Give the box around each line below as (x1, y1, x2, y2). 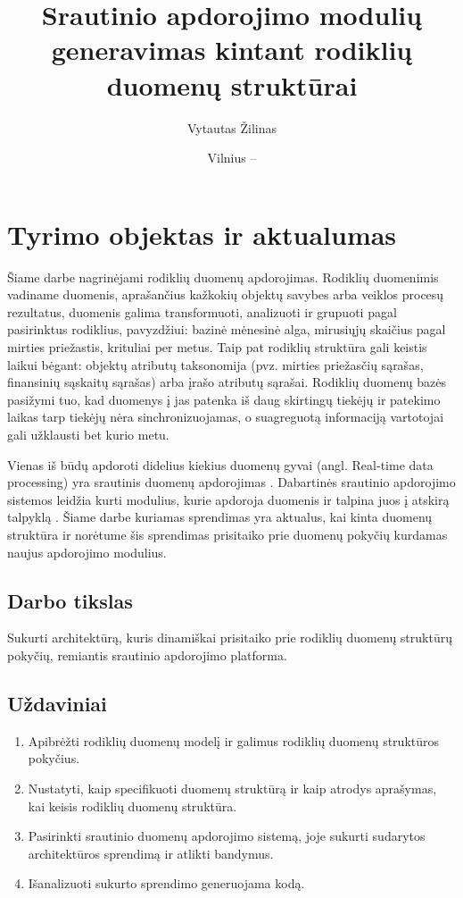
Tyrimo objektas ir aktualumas (7, 215, 397, 252)
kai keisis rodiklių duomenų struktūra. (28, 796, 237, 815)
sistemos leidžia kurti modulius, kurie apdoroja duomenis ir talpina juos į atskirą (7, 490, 450, 508)
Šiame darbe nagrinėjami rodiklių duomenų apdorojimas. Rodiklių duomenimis (7, 267, 439, 286)
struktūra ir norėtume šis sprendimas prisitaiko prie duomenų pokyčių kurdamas (7, 525, 448, 543)
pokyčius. (28, 749, 80, 768)
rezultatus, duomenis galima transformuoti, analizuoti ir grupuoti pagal (7, 302, 397, 321)
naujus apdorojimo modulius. (7, 542, 167, 561)
